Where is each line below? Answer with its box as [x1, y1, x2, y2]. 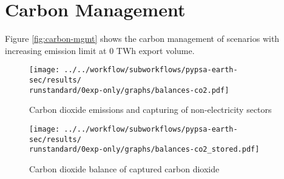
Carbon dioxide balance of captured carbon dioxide [29, 162, 220, 175]
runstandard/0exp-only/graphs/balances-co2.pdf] [29, 86, 229, 95]
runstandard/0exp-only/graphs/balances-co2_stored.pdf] [29, 145, 260, 154]
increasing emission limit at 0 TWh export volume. [5, 44, 195, 56]
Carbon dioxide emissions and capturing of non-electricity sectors [29, 103, 272, 116]
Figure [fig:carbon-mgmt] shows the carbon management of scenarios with [5, 32, 280, 45]
